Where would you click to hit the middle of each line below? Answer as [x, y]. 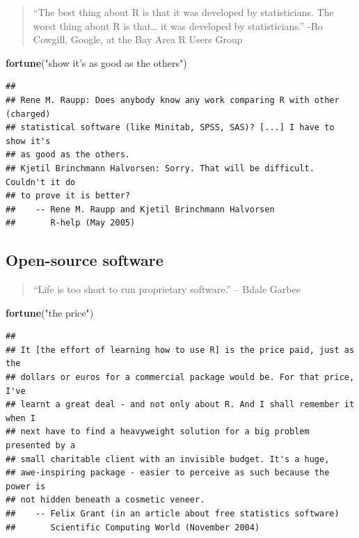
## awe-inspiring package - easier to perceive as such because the [168, 473]
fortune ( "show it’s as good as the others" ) [96, 62]
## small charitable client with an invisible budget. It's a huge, [168, 459]
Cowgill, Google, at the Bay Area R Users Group [138, 39]
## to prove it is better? [68, 196]
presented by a [41, 446]
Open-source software [85, 260]
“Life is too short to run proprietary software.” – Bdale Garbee [167, 289]
